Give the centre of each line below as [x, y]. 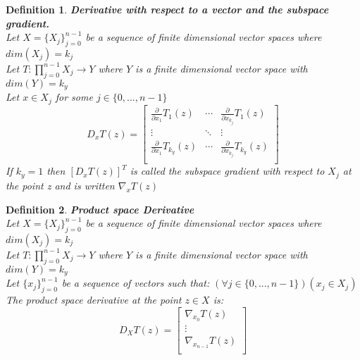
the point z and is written [60, 185]
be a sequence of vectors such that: [136, 283]
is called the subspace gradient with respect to [227, 171]
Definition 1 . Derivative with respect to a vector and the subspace [167, 9]
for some [74, 97]
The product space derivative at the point [94, 299]
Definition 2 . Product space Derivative [100, 209]
